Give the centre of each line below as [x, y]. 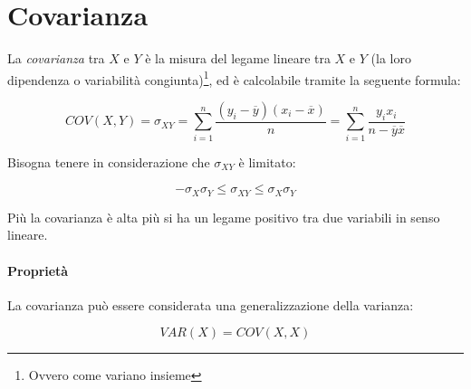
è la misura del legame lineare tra [238, 58]
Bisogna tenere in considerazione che [109, 161]
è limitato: [267, 161]
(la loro [391, 58]
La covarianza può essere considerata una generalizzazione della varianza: [211, 304]
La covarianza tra [56, 58]
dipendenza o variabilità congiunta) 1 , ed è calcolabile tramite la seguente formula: [234, 78]
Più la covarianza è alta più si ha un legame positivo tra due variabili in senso [224, 217]
